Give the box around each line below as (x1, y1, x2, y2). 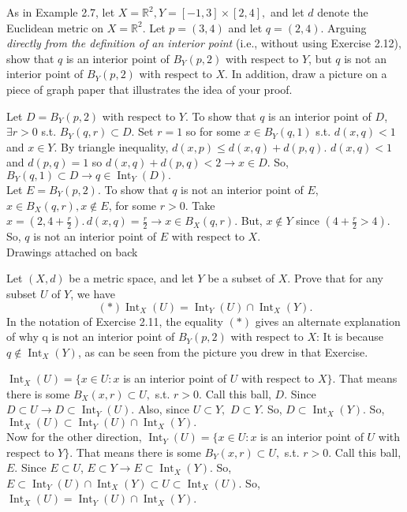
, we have (70, 285, 116, 301)
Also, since (137, 401, 190, 417)
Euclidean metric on (6, 19, 104, 36)
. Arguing (320, 19, 367, 36)
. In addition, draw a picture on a (225, 65, 387, 82)
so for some (185, 123, 241, 140)
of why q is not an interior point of (6, 328, 175, 345)
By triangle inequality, (61, 138, 169, 155)
